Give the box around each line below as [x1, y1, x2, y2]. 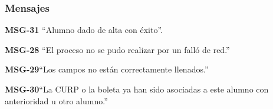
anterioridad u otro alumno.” [5, 94, 108, 107]
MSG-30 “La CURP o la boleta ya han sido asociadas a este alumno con [5, 83, 269, 95]
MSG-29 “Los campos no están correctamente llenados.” [5, 63, 209, 75]
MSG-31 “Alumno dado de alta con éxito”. [5, 24, 163, 36]
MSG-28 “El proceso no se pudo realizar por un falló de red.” [5, 43, 230, 55]
